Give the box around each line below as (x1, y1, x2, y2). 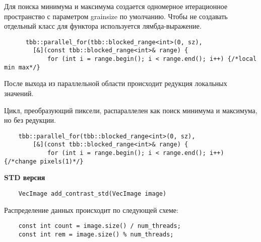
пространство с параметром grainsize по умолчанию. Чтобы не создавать (4, 11, 228, 21)
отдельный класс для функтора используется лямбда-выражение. (4, 21, 202, 31)
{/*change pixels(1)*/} (4, 157, 84, 165)
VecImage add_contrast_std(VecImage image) (18, 190, 167, 197)
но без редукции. (4, 115, 56, 125)
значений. (4, 88, 34, 98)
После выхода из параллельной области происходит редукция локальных (4, 78, 227, 89)
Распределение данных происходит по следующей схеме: (4, 204, 178, 215)
